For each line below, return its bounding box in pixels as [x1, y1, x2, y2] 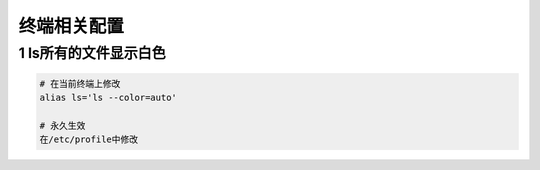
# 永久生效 [39, 120, 86, 131]
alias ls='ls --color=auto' [39, 92, 177, 104]
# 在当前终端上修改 [39, 78, 121, 89]
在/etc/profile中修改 [39, 134, 139, 145]
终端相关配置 [18, 15, 125, 37]
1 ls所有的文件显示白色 [18, 44, 167, 62]
